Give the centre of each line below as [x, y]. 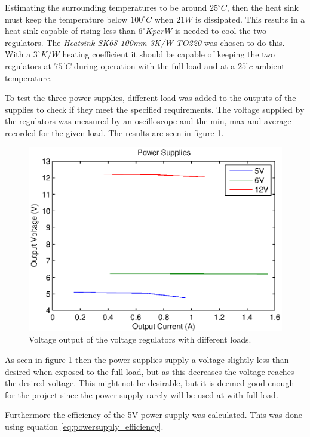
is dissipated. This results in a [250, 19]
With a [18, 54]
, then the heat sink [263, 7]
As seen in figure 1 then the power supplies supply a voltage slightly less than [147, 360]
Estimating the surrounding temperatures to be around [106, 7]
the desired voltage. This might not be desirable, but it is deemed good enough [150, 383]
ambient [270, 65]
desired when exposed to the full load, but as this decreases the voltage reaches [150, 371]
